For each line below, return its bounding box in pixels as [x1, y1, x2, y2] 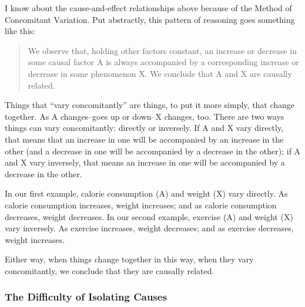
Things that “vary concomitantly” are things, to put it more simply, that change [5, 99, 295, 111]
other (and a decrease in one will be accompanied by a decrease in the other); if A [5, 144, 301, 157]
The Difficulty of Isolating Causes [5, 289, 167, 304]
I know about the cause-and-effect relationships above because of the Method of [5, 2, 292, 14]
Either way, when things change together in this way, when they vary [5, 253, 254, 265]
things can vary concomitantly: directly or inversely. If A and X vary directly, [5, 122, 284, 134]
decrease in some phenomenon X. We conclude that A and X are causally [28, 67, 292, 79]
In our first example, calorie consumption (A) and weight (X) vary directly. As [5, 187, 288, 200]
